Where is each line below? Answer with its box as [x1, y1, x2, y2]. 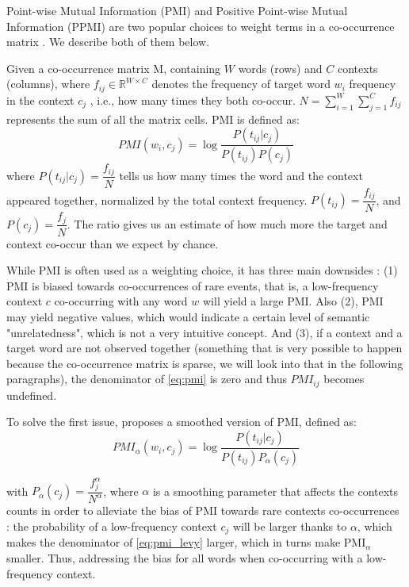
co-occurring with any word [54, 293, 188, 309]
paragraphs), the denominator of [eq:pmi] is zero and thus [6, 370, 287, 387]
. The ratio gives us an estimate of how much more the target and [67, 215, 388, 232]
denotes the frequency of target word [151, 75, 331, 92]
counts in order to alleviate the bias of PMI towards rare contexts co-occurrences [6, 502, 399, 519]
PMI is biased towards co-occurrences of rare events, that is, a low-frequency [6, 277, 379, 293]
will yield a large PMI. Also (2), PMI [202, 293, 384, 309]
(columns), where [6, 75, 90, 92]
